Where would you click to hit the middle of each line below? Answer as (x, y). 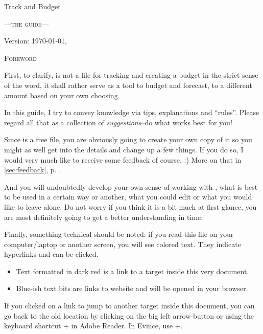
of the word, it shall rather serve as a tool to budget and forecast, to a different (128, 85)
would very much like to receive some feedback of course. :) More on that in (123, 159)
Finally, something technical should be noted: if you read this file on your (119, 234)
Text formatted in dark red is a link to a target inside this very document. (133, 271)
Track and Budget (32, 6)
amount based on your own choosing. (62, 95)
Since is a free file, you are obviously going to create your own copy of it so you (128, 139)
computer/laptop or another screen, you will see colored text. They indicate (123, 244)
